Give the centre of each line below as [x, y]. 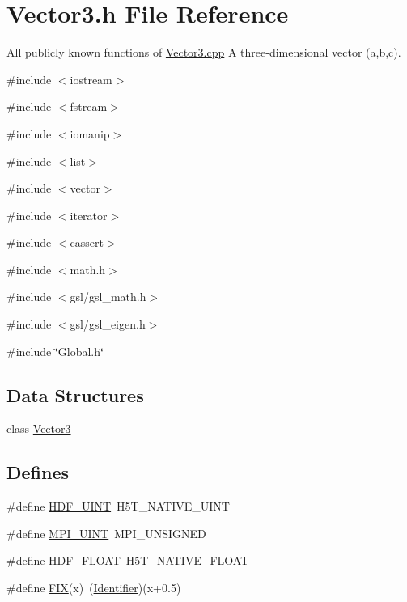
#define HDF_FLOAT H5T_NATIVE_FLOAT [128, 560]
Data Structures [75, 394]
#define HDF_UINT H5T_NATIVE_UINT [118, 506]
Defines [38, 472]
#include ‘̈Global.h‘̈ [55, 351]
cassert [87, 242]
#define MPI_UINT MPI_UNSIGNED [106, 533]
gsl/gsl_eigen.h [108, 324]
